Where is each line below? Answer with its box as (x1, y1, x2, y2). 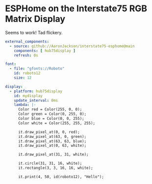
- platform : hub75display (9, 89, 63, 94)
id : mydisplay (14, 93, 43, 98)
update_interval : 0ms (14, 98, 58, 103)
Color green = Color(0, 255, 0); (18, 111, 87, 117)
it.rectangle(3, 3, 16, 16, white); (18, 165, 93, 171)
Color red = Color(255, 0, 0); (18, 107, 82, 112)
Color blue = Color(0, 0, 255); (18, 116, 84, 121)
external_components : (5, 39, 50, 44)
